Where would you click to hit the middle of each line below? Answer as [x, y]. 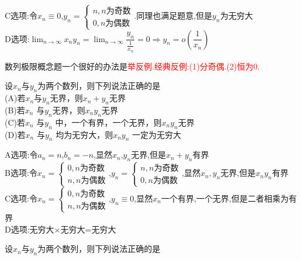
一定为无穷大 [157, 134]
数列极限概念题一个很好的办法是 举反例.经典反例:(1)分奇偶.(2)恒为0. [132, 66]
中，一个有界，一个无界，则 [108, 122]
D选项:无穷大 [30, 229]
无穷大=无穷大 [88, 229]
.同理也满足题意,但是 [173, 15]
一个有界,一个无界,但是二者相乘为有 [229, 198]
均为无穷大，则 [84, 134]
